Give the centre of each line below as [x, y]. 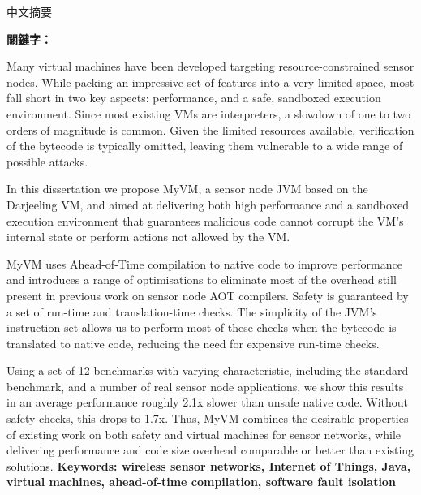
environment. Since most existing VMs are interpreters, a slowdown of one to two [209, 113]
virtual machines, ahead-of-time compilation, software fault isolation [201, 482]
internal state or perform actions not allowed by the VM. [148, 237]
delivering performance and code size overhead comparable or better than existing [210, 450]
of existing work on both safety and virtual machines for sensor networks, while [204, 434]
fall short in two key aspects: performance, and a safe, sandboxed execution [194, 98]
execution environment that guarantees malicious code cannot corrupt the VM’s [205, 220]
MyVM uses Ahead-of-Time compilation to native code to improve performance [204, 263]
